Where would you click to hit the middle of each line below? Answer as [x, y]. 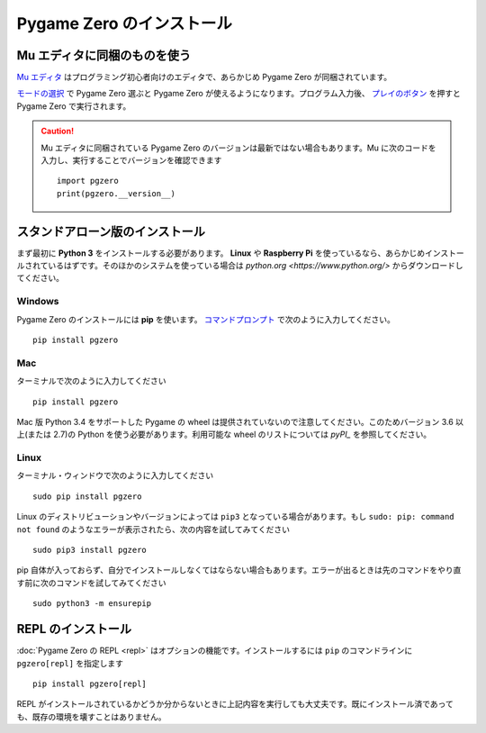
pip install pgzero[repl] [90, 683]
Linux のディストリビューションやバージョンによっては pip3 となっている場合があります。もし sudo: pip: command [235, 517]
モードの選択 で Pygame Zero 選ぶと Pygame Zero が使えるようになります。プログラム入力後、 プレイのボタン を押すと [238, 94]
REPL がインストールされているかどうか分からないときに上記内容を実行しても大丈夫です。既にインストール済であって [235, 704]
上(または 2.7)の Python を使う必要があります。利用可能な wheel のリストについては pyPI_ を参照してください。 [224, 434]
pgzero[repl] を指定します [70, 663]
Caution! [58, 131]
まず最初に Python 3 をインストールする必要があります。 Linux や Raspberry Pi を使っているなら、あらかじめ [221, 253]
